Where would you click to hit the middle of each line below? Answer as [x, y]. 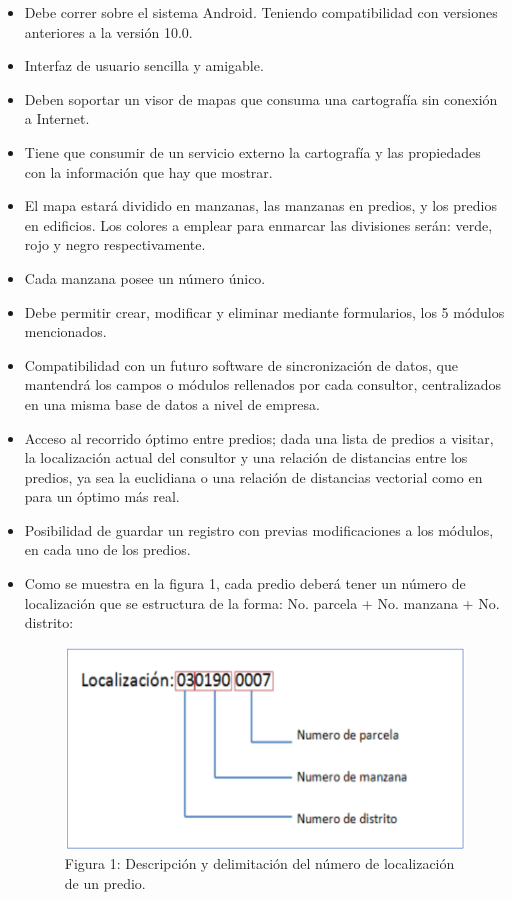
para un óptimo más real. [102, 496]
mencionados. [65, 331]
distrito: [49, 622]
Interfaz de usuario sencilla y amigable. [144, 65]
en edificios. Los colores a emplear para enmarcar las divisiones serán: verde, [258, 224]
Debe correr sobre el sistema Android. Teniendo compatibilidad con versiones [261, 12]
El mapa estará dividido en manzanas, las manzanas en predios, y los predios [260, 205]
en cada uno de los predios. [107, 549]
